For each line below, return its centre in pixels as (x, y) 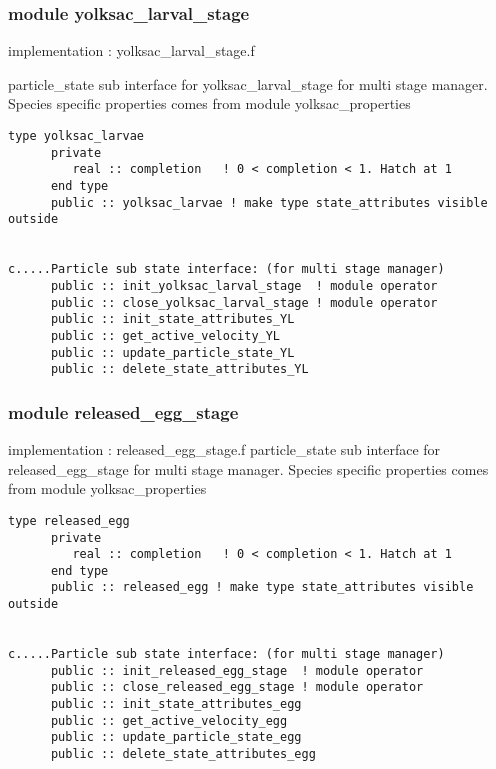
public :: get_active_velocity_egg (169, 720)
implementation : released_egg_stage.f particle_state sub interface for (224, 449)
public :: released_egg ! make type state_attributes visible (262, 587)
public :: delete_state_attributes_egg (183, 754)
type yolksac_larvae (76, 136)
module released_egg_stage (123, 411)
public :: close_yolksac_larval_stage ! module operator (244, 302)
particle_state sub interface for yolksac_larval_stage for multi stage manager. (248, 83)
